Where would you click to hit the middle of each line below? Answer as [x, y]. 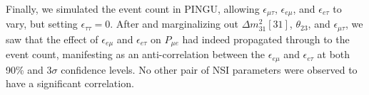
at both [334, 54]
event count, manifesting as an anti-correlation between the [136, 54]
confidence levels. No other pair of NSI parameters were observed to [209, 69]
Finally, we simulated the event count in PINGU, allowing [133, 9]
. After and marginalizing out [174, 24]
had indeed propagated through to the [266, 39]
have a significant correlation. [70, 83]
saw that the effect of [52, 39]
